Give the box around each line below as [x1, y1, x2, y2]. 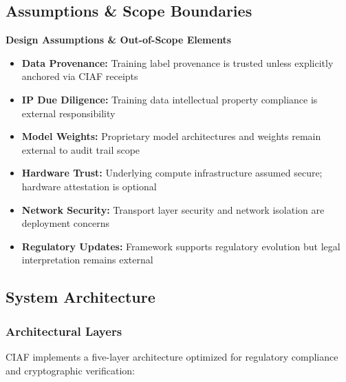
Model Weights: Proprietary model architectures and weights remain [21, 129, 321, 143]
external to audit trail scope [21, 142, 140, 157]
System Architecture [6, 286, 155, 308]
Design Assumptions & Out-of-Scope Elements [6, 32, 232, 47]
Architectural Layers [6, 322, 122, 339]
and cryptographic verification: [6, 363, 135, 377]
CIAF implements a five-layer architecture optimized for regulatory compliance [6, 349, 338, 363]
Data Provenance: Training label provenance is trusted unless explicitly [21, 55, 334, 70]
